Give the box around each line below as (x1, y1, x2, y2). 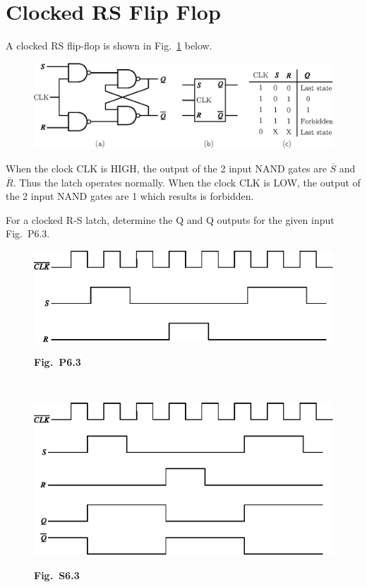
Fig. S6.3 (34, 567, 80, 582)
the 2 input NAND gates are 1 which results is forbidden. (6, 189, 254, 203)
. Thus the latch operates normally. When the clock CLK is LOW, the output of (13, 174, 361, 189)
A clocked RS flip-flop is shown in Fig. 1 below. (6, 38, 212, 53)
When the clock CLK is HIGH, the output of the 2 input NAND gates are (6, 161, 327, 176)
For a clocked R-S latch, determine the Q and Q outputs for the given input (6, 212, 335, 227)
